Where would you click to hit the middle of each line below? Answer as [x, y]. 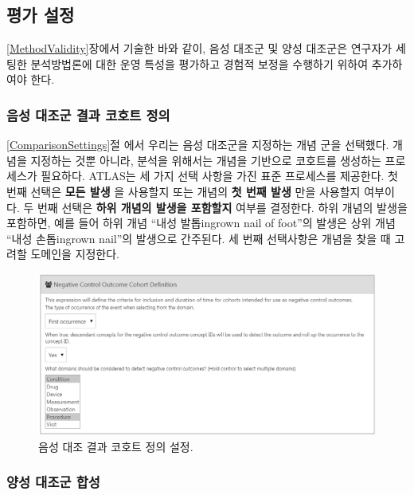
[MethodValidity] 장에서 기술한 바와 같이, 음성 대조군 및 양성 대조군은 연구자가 [199, 48]
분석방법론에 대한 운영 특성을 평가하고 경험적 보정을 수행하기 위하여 [199, 63]
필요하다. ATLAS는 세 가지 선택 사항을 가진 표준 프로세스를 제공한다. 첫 [219, 176]
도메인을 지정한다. [75, 254]
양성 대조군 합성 [53, 482]
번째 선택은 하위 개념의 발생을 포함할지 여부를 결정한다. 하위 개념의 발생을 [222, 207]
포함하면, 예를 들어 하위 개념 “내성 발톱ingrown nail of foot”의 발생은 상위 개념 [201, 223]
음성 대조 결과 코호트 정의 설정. [116, 446]
